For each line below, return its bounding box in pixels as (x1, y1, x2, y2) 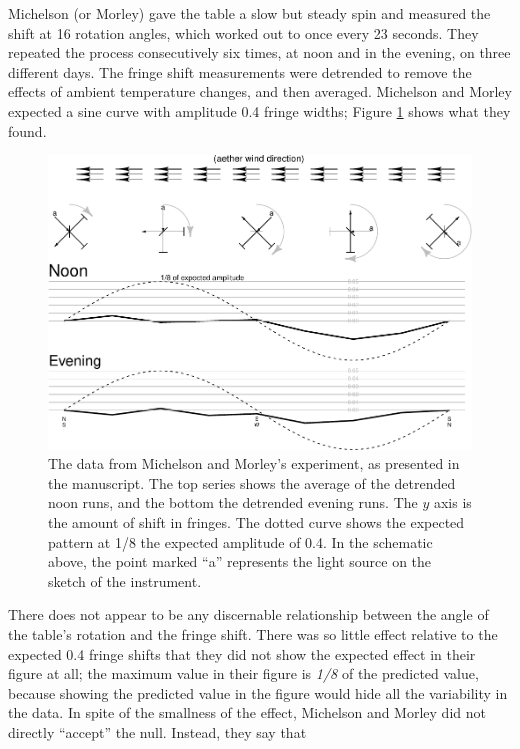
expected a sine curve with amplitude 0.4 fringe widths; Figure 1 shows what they (8, 100, 511, 121)
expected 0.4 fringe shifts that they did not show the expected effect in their (8, 643, 476, 664)
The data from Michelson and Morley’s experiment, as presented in (48, 453, 460, 474)
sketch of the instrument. (48, 570, 202, 591)
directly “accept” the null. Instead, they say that (8, 722, 307, 743)
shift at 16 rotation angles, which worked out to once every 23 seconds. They (8, 22, 479, 43)
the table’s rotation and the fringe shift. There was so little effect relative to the (8, 624, 498, 645)
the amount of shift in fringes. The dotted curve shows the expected (48, 512, 465, 533)
